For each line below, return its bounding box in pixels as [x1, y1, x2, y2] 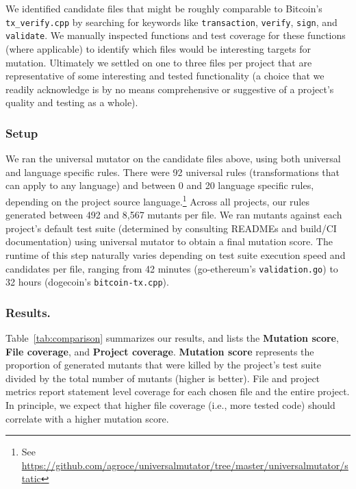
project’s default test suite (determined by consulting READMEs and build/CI [5, 221, 337, 235]
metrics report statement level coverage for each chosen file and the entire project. [5, 384, 350, 399]
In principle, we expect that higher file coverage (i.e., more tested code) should [5, 398, 335, 412]
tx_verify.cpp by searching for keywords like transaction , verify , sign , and [5, 14, 338, 29]
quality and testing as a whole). [5, 95, 138, 110]
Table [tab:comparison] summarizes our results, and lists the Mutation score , [5, 331, 339, 345]
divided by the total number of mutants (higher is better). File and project [5, 371, 320, 385]
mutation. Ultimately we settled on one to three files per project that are [5, 55, 312, 69]
